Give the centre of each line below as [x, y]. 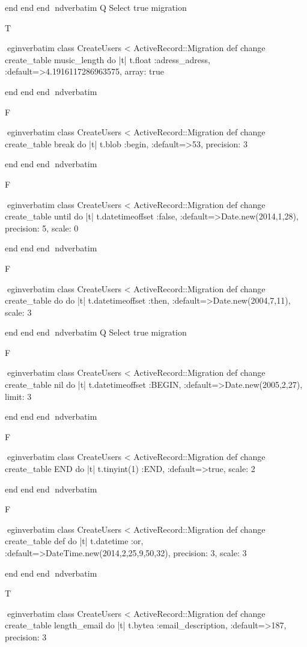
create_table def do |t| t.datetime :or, [74, 541]
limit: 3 [18, 396]
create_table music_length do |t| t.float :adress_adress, [108, 59]
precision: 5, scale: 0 [42, 228]
